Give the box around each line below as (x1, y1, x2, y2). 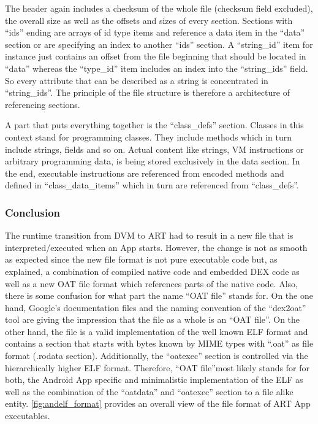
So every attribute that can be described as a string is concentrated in (5, 74, 268, 87)
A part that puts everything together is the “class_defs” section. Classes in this (5, 118, 304, 131)
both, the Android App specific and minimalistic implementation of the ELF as (5, 373, 303, 386)
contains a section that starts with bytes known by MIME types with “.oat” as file (5, 337, 314, 350)
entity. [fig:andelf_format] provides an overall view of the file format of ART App (5, 397, 311, 410)
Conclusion (5, 204, 60, 220)
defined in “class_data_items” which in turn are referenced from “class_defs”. (5, 179, 299, 191)
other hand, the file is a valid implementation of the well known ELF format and (5, 325, 308, 337)
